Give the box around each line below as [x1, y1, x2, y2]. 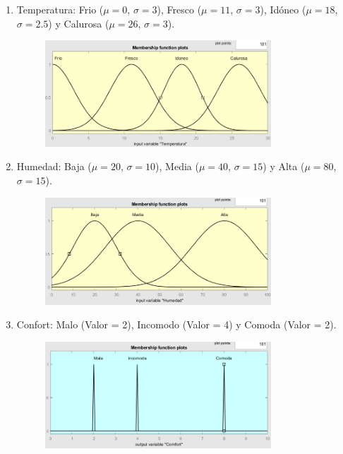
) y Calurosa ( [48, 16, 109, 30]
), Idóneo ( [260, 2, 306, 16]
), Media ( [155, 159, 199, 174]
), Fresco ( [157, 2, 202, 16]
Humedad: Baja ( [16, 159, 92, 174]
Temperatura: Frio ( [16, 2, 104, 16]
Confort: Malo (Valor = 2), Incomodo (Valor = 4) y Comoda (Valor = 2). [16, 317, 337, 332]
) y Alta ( [263, 159, 305, 174]
